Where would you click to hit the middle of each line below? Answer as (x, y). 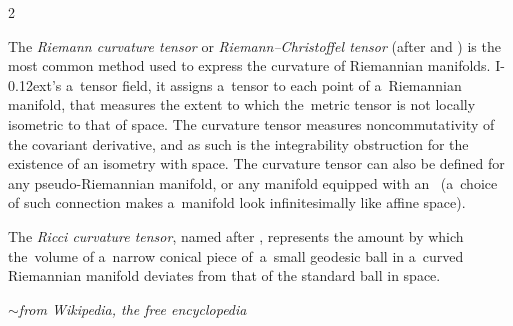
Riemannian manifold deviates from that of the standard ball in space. (224, 275)
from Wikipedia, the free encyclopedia (132, 308)
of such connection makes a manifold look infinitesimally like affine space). (237, 202)
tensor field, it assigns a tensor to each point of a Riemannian (271, 84)
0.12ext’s (35, 84)
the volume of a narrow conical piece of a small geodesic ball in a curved (236, 255)
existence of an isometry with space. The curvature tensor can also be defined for (256, 163)
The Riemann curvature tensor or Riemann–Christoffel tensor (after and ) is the (254, 45)
